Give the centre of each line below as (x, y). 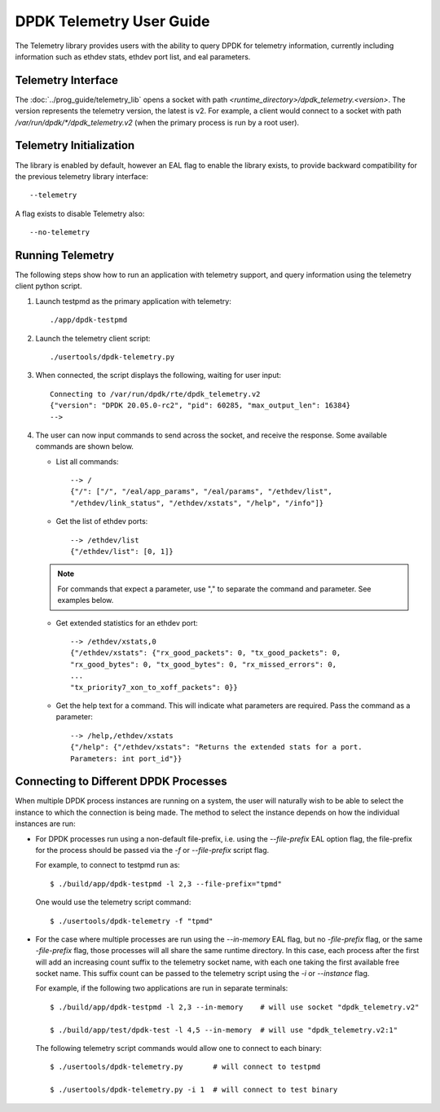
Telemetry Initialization (75, 145)
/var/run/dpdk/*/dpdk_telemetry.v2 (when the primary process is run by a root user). (157, 122)
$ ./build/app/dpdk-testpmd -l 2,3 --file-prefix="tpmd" (166, 883)
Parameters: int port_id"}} (126, 758)
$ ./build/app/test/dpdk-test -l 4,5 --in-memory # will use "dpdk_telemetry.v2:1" (224, 1030)
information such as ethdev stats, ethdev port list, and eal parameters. (133, 56)
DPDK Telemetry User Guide (112, 21)
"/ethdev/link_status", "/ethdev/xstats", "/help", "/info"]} (197, 503)
